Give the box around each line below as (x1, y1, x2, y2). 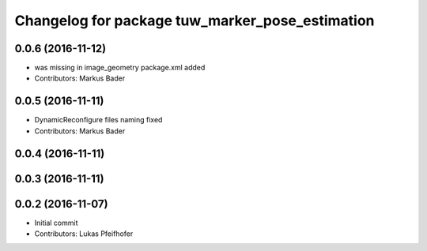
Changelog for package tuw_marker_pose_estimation (14, 12, 375, 29)
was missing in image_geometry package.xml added (34, 63, 206, 73)
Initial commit (34, 218, 78, 227)
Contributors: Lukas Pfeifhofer (34, 229, 134, 238)
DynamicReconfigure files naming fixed (34, 115, 163, 125)
